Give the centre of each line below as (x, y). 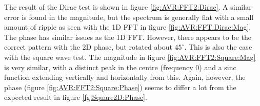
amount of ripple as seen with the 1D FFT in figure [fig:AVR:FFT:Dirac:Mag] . (128, 27)
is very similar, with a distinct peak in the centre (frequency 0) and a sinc (120, 67)
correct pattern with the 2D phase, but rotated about (88, 47)
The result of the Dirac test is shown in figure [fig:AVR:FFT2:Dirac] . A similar (128, 7)
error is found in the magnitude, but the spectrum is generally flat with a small (129, 17)
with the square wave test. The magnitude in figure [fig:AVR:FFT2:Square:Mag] (130, 57)
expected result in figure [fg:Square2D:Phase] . (76, 97)
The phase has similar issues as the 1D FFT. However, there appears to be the (128, 37)
